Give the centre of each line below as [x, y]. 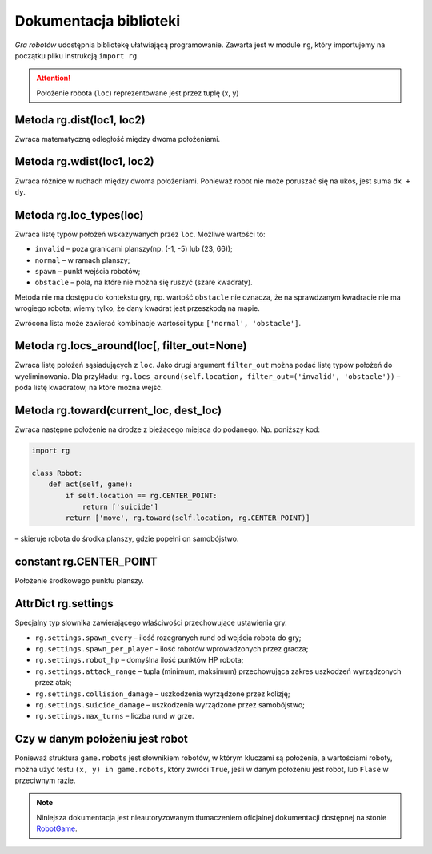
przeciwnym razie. [45, 780]
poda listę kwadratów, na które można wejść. [89, 388]
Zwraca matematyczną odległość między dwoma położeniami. [118, 139]
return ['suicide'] [120, 507]
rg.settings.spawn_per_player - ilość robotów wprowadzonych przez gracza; [172, 649]
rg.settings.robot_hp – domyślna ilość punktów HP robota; [139, 660]
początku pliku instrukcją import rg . [77, 55]
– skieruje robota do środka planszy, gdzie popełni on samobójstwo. [127, 539]
